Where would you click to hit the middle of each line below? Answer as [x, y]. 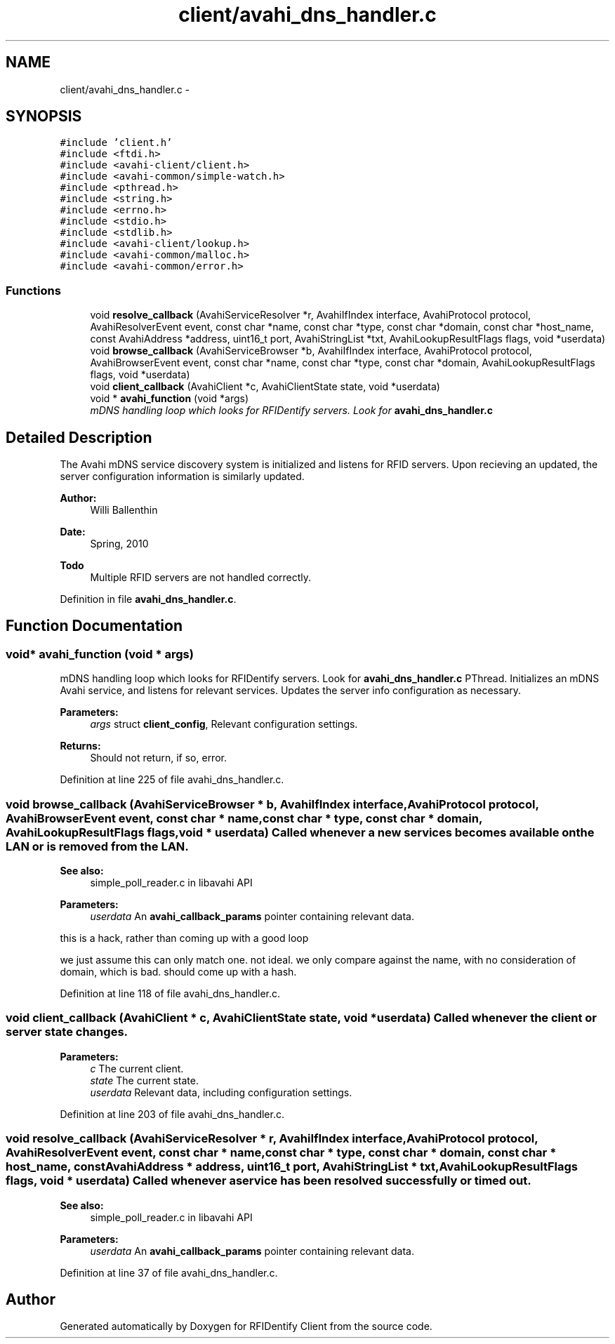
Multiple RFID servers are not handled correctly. [201, 578]
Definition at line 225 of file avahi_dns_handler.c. [172, 780]
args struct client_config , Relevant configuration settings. [224, 724]
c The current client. [137, 1068]
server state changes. [67, 1032]
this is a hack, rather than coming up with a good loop [184, 938]
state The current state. [144, 1080]
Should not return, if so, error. [158, 758]
